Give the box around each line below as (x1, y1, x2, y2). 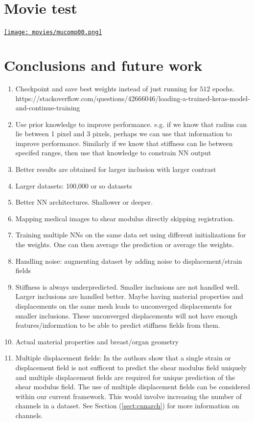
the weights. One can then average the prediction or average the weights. (15, 239, 234, 250)
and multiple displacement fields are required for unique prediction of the (15, 372, 235, 382)
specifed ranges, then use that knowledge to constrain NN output (15, 148, 211, 158)
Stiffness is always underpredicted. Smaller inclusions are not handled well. (15, 281, 240, 292)
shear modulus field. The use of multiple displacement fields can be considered (15, 381, 251, 392)
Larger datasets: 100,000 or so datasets (15, 180, 132, 190)
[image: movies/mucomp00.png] (4, 29, 102, 36)
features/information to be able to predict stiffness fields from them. (15, 320, 220, 330)
